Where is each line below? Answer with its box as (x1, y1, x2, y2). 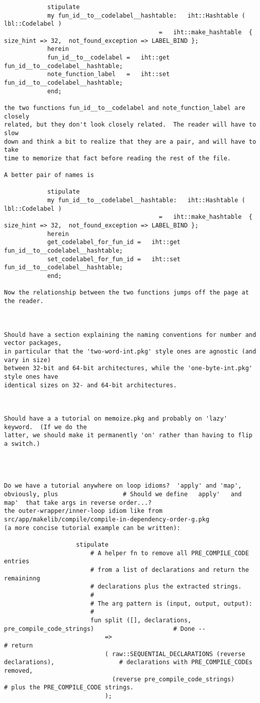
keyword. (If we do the (4, 423, 87, 431)
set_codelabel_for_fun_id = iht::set (47, 255, 181, 263)
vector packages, (4, 339, 62, 347)
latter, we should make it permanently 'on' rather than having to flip (4, 432, 252, 439)
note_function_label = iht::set (47, 71, 170, 78)
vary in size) (4, 356, 51, 364)
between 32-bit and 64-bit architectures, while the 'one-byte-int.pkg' (4, 365, 252, 372)
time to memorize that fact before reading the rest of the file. (4, 154, 231, 162)
